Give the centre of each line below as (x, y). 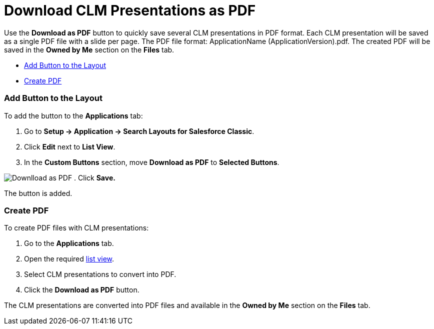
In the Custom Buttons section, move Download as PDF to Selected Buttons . (152, 162)
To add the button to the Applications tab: (73, 115)
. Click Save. (95, 177)
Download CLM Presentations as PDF (130, 10)
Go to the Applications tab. (69, 243)
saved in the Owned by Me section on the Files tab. (89, 49)
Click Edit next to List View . (70, 146)
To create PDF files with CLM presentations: (76, 228)
